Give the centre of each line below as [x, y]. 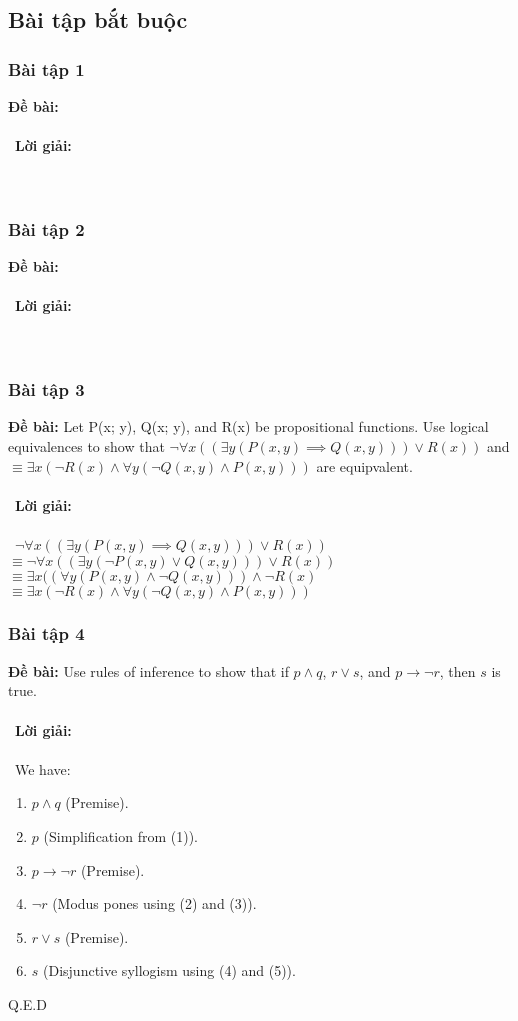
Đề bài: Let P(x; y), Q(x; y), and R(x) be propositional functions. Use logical [248, 426]
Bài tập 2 [46, 228]
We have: [42, 768]
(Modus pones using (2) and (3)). [154, 903]
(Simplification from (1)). [120, 835]
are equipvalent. [364, 465]
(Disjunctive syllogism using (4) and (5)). [169, 970]
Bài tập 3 [46, 389]
